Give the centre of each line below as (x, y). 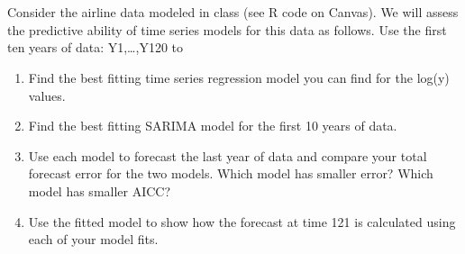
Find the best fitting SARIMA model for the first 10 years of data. (213, 126)
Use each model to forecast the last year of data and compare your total (228, 155)
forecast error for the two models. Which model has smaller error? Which (231, 173)
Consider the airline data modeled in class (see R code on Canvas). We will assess (233, 12)
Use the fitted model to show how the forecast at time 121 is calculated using (242, 221)
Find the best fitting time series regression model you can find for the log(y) (239, 77)
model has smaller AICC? (100, 190)
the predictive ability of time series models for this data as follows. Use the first (227, 29)
